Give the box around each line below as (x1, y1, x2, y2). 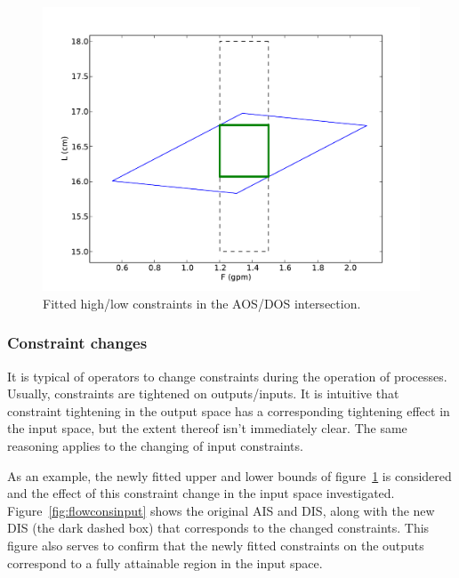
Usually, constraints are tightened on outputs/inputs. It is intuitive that (7, 384, 399, 403)
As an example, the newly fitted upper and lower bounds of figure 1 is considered (7, 466, 452, 485)
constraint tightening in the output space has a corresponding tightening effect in (7, 401, 450, 420)
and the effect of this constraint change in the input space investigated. (7, 484, 395, 502)
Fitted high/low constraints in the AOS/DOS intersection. (43, 293, 361, 312)
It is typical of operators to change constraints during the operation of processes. (7, 366, 447, 385)
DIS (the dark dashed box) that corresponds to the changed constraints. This (7, 518, 430, 537)
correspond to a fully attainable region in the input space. (7, 553, 323, 572)
